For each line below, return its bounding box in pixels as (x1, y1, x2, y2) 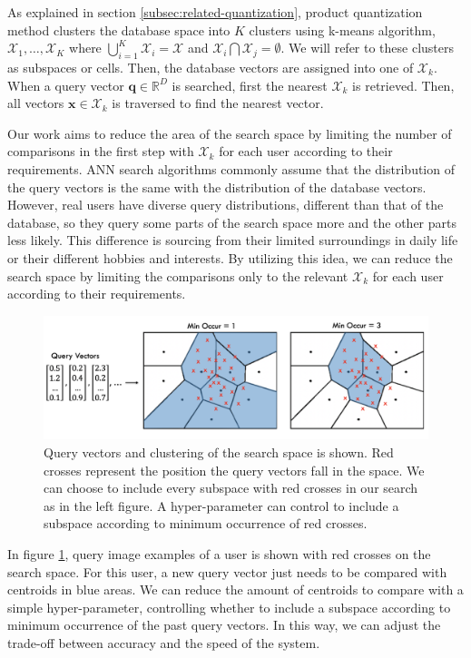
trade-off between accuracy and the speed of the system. (7, 633, 320, 652)
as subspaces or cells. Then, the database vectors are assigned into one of (7, 57, 414, 76)
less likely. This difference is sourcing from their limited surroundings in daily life (7, 231, 458, 250)
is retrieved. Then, (352, 75, 455, 94)
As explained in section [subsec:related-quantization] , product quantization (7, 3, 423, 21)
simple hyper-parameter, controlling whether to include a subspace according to (7, 597, 451, 616)
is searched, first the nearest (172, 75, 328, 94)
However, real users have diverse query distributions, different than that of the (7, 195, 444, 214)
